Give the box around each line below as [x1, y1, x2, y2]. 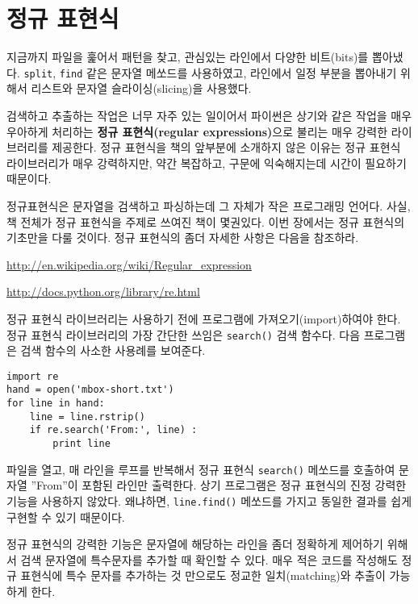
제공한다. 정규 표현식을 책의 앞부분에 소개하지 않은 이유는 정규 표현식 [52, 139, 401, 156]
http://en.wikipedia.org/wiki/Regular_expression [6, 256, 252, 273]
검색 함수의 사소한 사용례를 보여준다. [20, 342, 206, 359]
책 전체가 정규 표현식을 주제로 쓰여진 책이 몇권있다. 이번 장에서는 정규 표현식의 [6, 213, 405, 230]
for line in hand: [6, 398, 105, 410]
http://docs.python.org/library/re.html [6, 283, 200, 300]
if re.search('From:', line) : [29, 424, 198, 436]
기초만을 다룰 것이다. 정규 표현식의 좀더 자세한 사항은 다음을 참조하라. [6, 229, 359, 246]
